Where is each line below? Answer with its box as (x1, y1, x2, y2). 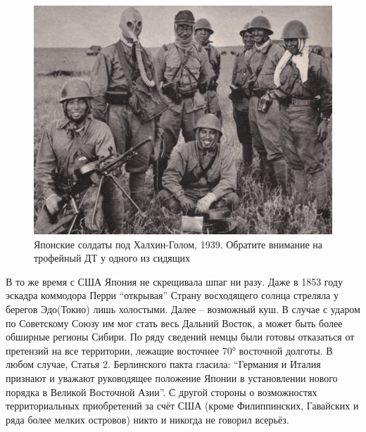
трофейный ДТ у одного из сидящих (34, 250, 191, 265)
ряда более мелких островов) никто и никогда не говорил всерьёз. (6, 412, 289, 426)
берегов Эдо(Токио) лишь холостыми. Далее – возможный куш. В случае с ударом (6, 302, 360, 316)
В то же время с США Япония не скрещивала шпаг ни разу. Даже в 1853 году (6, 274, 343, 288)
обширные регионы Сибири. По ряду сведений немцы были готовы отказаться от (6, 329, 355, 344)
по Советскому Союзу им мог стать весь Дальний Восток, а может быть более (6, 315, 343, 330)
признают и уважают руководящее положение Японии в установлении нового (6, 370, 338, 385)
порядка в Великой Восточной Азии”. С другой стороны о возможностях (6, 384, 317, 399)
